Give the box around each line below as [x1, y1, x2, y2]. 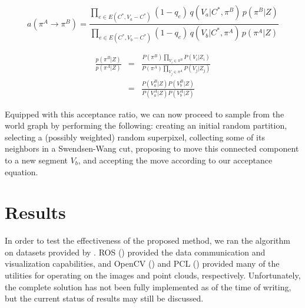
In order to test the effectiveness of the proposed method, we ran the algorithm [5, 234, 291, 247]
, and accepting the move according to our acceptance [78, 153, 273, 166]
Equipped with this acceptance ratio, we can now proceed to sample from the [5, 107, 284, 120]
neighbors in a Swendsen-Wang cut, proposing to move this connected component [5, 142, 299, 155]
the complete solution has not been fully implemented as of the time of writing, [5, 280, 291, 293]
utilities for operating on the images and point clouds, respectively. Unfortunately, [5, 269, 301, 281]
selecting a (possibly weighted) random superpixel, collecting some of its [5, 130, 265, 143]
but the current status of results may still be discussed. [5, 292, 204, 304]
